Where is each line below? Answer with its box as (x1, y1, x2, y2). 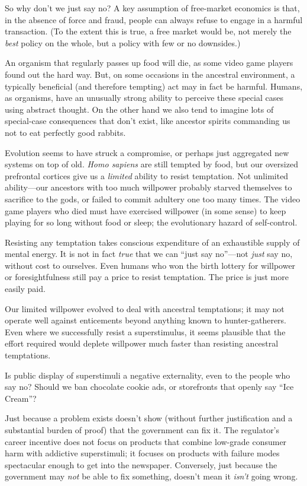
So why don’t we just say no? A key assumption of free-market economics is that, (5, 2, 300, 14)
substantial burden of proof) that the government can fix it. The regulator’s (5, 424, 280, 436)
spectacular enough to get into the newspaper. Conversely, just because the (5, 458, 277, 471)
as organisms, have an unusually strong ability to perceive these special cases (5, 91, 283, 104)
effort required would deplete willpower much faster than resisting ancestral (5, 337, 279, 350)
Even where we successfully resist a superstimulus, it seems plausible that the (5, 325, 286, 338)
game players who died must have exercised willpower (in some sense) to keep (5, 204, 286, 217)
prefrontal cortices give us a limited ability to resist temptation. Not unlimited (5, 169, 289, 182)
